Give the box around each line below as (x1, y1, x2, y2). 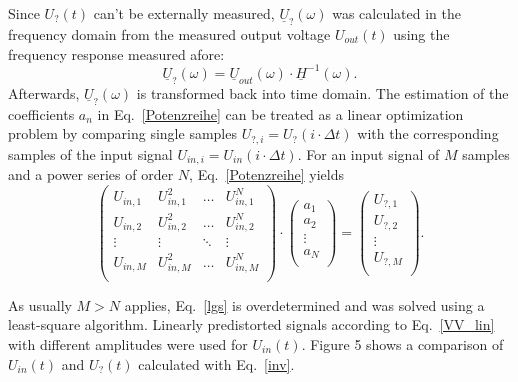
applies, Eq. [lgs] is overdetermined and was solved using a (124, 294, 485, 315)
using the (393, 24, 450, 45)
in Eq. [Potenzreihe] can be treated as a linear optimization (97, 103, 464, 124)
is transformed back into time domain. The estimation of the (136, 82, 509, 103)
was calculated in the (332, 3, 461, 23)
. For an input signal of (297, 143, 440, 164)
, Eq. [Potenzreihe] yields (189, 164, 345, 185)
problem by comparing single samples (8, 123, 237, 144)
